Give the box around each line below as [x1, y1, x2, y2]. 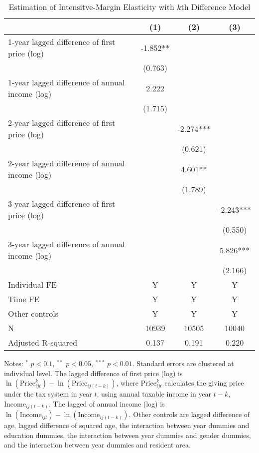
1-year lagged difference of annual [8, 76, 125, 88]
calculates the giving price [164, 378, 244, 388]
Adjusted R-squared [8, 337, 78, 348]
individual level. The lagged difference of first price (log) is [4, 368, 183, 378]
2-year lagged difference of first [8, 117, 116, 128]
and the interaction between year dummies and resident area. [4, 440, 191, 450]
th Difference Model [181, 1, 251, 12]
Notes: [4, 358, 23, 368]
